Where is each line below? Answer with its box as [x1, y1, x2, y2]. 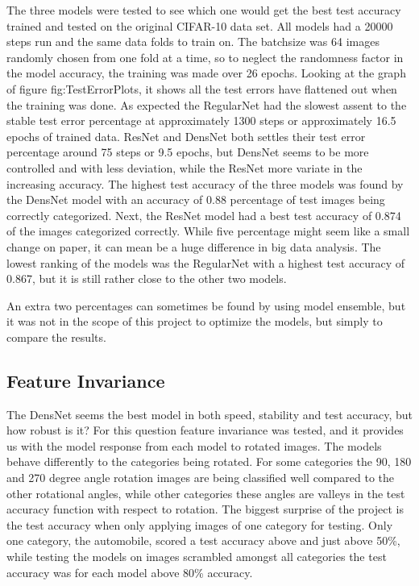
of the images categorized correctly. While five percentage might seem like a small [6, 222, 410, 239]
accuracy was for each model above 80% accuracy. [6, 563, 253, 580]
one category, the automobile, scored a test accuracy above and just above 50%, [6, 532, 400, 549]
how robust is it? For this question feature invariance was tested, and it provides [6, 422, 404, 438]
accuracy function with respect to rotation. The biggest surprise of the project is [6, 501, 404, 517]
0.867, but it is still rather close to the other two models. [6, 270, 287, 287]
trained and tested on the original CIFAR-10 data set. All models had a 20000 [6, 17, 393, 34]
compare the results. [6, 328, 106, 345]
